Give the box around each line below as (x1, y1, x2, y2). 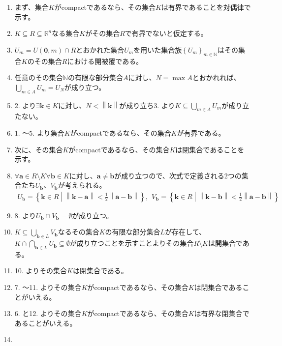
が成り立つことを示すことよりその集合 (69, 238, 194, 248)
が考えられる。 (58, 180, 106, 190)
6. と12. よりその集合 (14, 308, 82, 318)
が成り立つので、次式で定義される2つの (114, 170, 242, 180)
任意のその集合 (14, 72, 63, 83)
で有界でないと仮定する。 (125, 28, 208, 38)
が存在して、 (165, 227, 206, 237)
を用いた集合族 (133, 44, 182, 55)
